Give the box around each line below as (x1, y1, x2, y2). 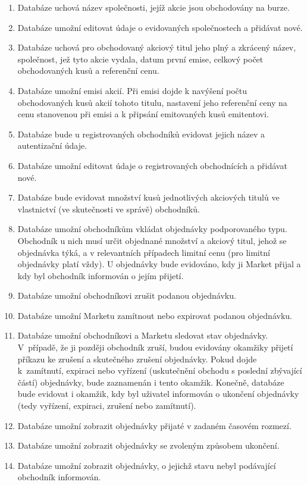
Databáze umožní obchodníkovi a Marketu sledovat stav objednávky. (17, 329, 268, 342)
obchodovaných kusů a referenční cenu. (17, 64, 159, 77)
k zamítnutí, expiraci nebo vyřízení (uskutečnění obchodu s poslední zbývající (17, 364, 302, 377)
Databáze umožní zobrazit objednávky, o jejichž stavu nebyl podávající (17, 459, 276, 471)
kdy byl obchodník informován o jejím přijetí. (17, 269, 184, 281)
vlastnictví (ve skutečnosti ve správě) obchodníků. (17, 202, 200, 215)
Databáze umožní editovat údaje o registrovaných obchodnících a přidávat (17, 159, 287, 171)
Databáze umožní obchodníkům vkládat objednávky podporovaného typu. (17, 223, 287, 235)
